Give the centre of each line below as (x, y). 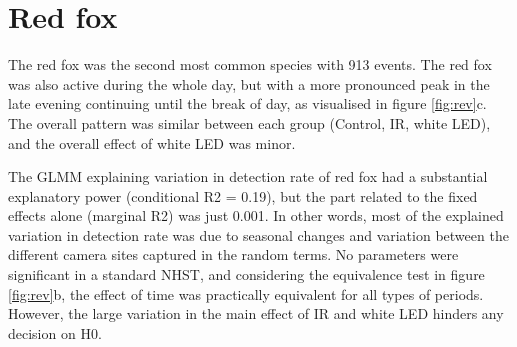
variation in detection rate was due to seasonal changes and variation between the (258, 234)
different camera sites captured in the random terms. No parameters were (233, 254)
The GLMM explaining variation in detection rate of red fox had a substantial (248, 176)
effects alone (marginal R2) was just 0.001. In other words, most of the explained (256, 215)
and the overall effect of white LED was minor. (152, 142)
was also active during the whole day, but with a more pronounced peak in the (249, 83)
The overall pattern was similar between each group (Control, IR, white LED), (249, 122)
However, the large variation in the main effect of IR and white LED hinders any (256, 313)
